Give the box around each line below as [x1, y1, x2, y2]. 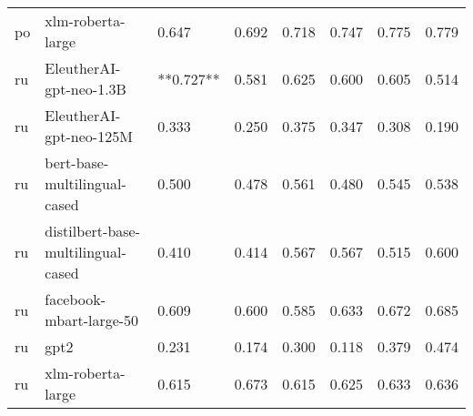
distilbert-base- [45, 220, 141, 241]
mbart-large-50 [45, 309, 139, 330]
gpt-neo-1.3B [45, 78, 126, 99]
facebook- [45, 289, 106, 309]
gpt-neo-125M [45, 126, 133, 147]
